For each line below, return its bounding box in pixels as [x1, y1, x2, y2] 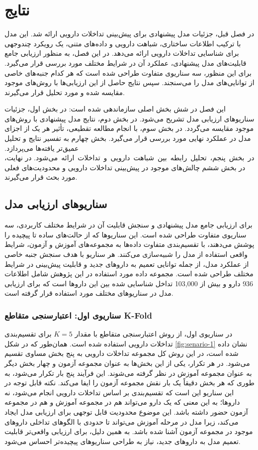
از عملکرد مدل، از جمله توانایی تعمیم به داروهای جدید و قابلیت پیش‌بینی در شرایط [4, 258, 249, 269]
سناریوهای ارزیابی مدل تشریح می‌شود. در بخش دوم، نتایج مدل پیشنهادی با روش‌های [4, 113, 255, 123]
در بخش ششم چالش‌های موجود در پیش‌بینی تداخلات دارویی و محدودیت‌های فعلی [4, 162, 246, 172]
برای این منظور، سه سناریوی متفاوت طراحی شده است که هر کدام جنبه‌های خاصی [4, 67, 252, 78]
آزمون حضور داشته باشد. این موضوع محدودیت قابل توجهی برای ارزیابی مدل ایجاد [4, 406, 248, 417]
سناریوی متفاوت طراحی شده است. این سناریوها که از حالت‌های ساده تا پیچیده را [4, 229, 247, 239]
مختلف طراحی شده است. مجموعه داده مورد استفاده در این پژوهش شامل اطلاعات [4, 268, 254, 279]
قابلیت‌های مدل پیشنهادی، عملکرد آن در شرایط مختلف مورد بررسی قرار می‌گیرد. [4, 57, 247, 68]
